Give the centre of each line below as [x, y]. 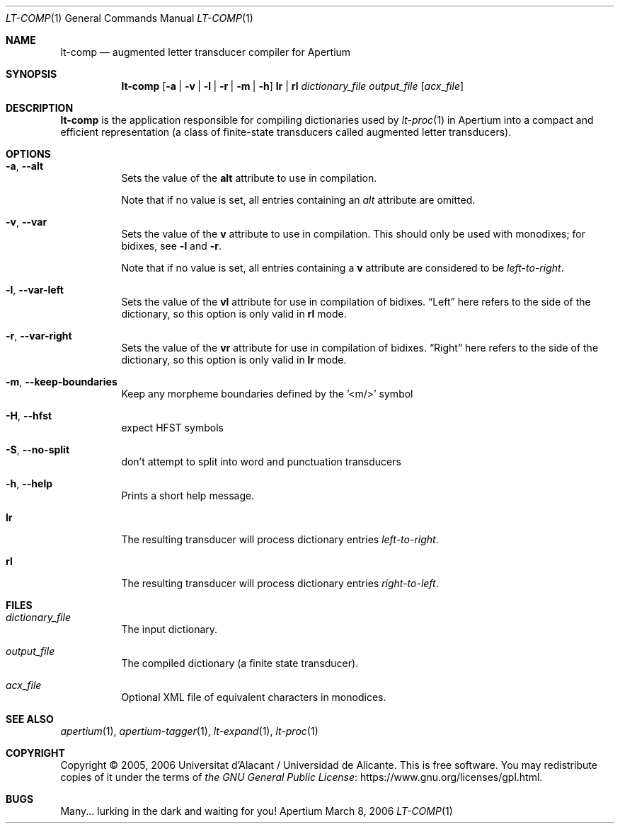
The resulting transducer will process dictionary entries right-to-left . [280, 583]
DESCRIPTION [40, 108]
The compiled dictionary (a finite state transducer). [240, 663]
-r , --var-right [39, 336]
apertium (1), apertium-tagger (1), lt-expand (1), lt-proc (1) [189, 731]
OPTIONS [28, 154]
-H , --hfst [29, 416]
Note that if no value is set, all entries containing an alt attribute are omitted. [298, 200]
